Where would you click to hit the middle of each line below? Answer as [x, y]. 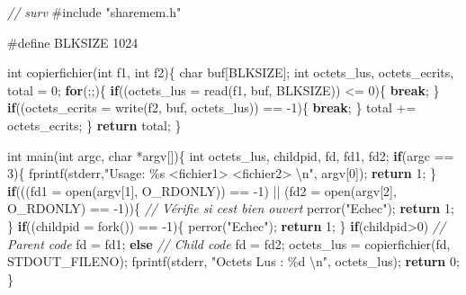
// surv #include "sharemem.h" [94, 12]
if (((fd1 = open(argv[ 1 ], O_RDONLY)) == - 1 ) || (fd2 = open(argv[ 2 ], [202, 190]
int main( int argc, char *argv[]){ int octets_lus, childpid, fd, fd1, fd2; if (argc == [231, 155]
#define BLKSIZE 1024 [73, 42]
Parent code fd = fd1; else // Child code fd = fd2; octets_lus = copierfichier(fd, [229, 243]
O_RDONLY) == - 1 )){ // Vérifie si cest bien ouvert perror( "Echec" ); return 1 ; [231, 208]
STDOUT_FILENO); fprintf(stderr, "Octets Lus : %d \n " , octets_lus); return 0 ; [233, 261]
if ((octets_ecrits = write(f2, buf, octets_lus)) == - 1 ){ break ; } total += [212, 107]
